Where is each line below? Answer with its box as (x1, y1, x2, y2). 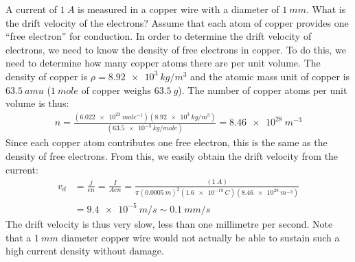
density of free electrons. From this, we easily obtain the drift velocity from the (5, 149, 339, 163)
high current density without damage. (5, 243, 164, 258)
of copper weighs (81, 82, 152, 97)
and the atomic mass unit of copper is (190, 69, 350, 83)
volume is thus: (5, 96, 69, 110)
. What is (306, 2, 346, 16)
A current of (5, 2, 58, 16)
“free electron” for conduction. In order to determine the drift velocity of (5, 29, 312, 43)
